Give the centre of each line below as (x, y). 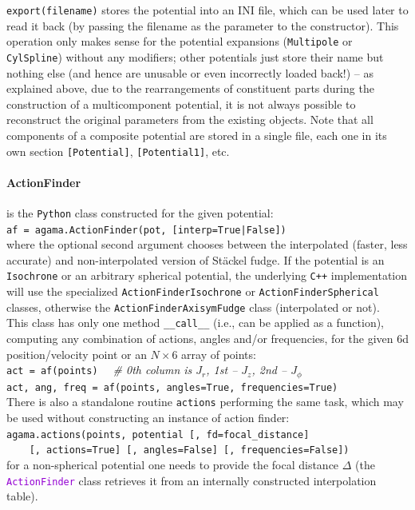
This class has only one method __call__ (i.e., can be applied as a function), (196, 323)
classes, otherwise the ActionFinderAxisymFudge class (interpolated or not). (193, 307)
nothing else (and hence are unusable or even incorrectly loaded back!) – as (190, 72)
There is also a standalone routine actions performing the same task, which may (205, 402)
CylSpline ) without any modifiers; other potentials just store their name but (195, 56)
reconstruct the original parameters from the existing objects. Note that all (190, 120)
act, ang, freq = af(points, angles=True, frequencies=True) (172, 387)
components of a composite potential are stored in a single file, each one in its (197, 135)
